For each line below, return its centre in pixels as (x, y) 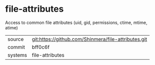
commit (16, 47)
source (16, 39)
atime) (12, 27)
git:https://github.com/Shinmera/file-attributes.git (89, 39)
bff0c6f (41, 47)
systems (17, 55)
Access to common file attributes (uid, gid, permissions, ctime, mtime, (76, 22)
